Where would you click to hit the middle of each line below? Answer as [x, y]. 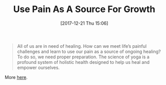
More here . [16, 77]
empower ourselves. [38, 67]
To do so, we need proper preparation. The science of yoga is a [83, 57]
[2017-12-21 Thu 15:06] [84, 23]
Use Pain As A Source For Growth [84, 9]
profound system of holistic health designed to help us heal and [83, 62]
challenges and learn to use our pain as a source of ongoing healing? [89, 51]
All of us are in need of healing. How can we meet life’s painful [82, 46]
